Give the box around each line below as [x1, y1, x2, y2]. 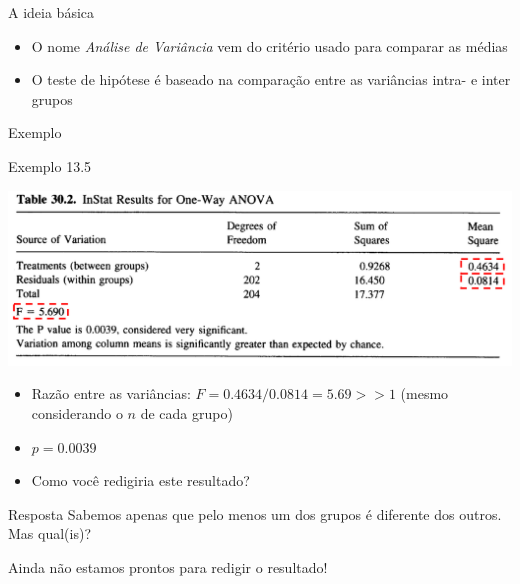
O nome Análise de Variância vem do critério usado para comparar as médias [31, 35, 508, 56]
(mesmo [400, 383, 449, 404]
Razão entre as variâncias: [31, 383, 191, 404]
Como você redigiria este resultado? [31, 470, 250, 491]
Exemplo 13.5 [8, 155, 92, 176]
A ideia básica [8, 2, 95, 22]
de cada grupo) [140, 402, 233, 423]
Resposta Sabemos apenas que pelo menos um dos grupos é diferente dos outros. [8, 503, 502, 524]
